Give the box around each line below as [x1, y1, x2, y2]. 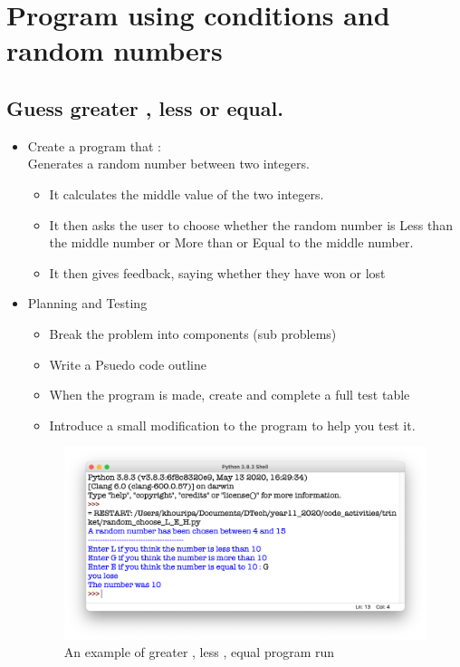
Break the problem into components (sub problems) [49, 324, 337, 343]
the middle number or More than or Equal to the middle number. [49, 233, 414, 252]
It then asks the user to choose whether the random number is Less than [49, 215, 453, 234]
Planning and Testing [27, 294, 148, 313]
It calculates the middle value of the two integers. [49, 184, 324, 203]
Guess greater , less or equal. [6, 93, 283, 121]
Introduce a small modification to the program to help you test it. [49, 415, 416, 434]
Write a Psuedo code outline [49, 354, 206, 373]
